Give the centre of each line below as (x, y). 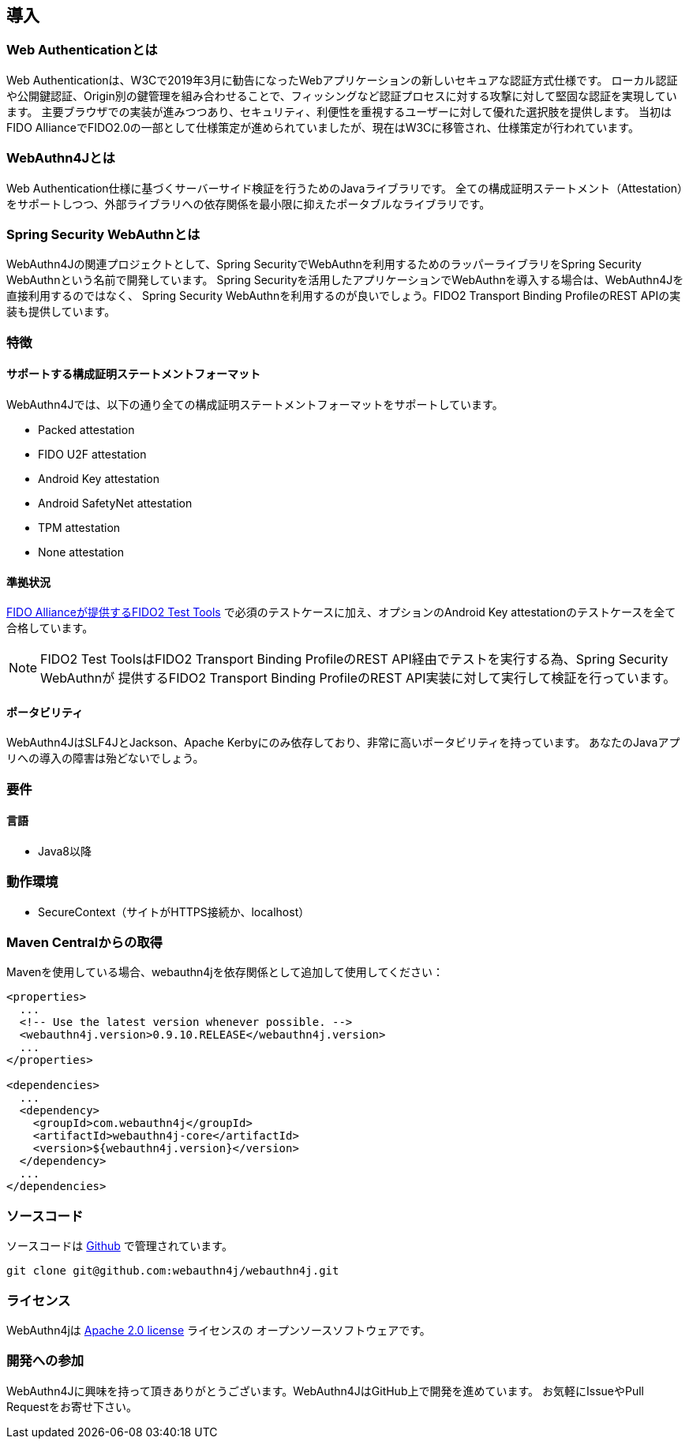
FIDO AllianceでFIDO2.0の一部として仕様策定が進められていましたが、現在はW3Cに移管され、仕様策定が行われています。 (323, 127)
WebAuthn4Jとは (61, 158)
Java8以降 (65, 851)
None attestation (81, 552)
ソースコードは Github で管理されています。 (120, 1246)
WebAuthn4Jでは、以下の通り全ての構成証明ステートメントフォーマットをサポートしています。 (255, 404)
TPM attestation (79, 527)
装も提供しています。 (61, 312)
